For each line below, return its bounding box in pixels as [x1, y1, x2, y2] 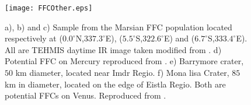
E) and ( [163, 32, 195, 44]
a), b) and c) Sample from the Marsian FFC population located [5, 20, 232, 33]
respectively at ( [5, 32, 62, 44]
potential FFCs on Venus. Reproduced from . [5, 89, 166, 101]
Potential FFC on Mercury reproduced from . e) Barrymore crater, [5, 55, 244, 67]
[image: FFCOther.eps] [5, 4, 93, 12]
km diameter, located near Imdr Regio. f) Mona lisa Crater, [15, 66, 229, 79]
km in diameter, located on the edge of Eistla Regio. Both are [5, 78, 226, 90]
